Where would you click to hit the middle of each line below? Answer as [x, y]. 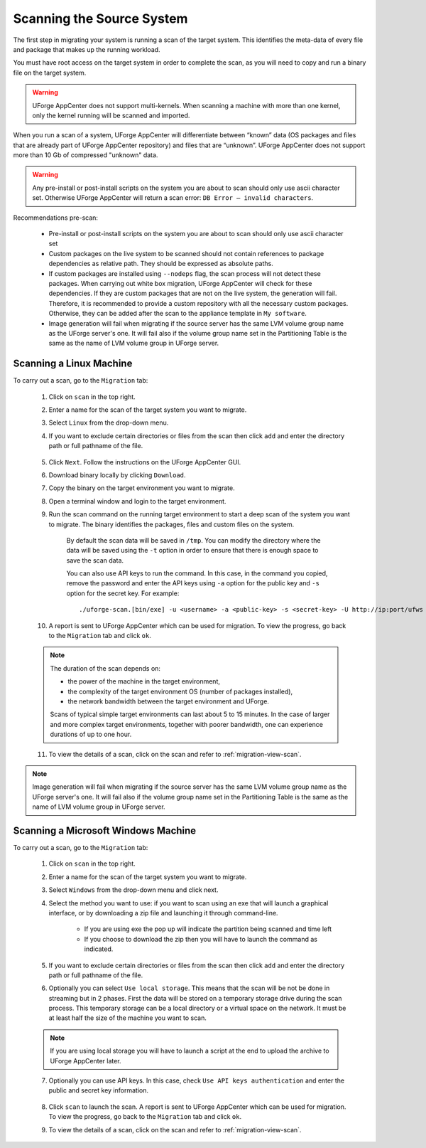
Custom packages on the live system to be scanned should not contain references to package [186, 253]
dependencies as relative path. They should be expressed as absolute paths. [161, 264]
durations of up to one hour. [91, 734]
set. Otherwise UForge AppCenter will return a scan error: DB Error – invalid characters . [173, 198]
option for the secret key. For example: [123, 593]
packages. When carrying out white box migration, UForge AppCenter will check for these [180, 283]
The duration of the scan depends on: [105, 668]
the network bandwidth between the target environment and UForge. [169, 701]
